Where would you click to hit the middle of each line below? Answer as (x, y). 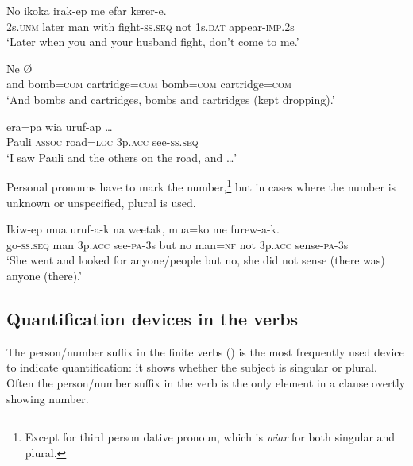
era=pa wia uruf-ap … (60, 126)
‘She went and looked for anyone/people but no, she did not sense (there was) (196, 260)
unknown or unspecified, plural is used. (101, 202)
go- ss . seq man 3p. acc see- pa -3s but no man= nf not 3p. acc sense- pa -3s (178, 244)
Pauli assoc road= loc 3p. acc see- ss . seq (102, 142)
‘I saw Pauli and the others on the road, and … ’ (122, 157)
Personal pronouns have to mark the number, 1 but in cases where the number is (201, 185)
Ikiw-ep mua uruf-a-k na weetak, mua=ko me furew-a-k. (143, 229)
